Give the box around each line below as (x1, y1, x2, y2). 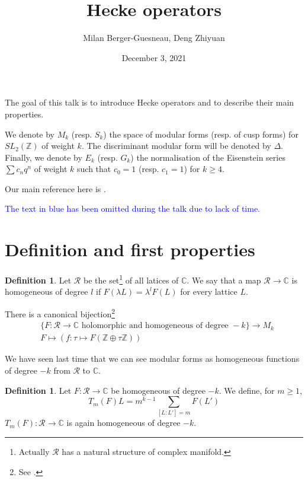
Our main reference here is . (5, 182, 106, 195)
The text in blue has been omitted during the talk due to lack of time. (5, 202, 261, 215)
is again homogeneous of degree (66, 416, 181, 429)
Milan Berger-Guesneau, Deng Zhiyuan (83, 31, 225, 44)
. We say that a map (187, 273, 261, 286)
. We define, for (219, 384, 275, 396)
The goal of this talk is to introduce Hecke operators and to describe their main (5, 96, 294, 109)
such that (77, 163, 111, 175)
